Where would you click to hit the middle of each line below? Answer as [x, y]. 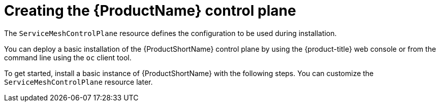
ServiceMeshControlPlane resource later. [78, 82]
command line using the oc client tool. [68, 57]
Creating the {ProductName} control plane [150, 11]
